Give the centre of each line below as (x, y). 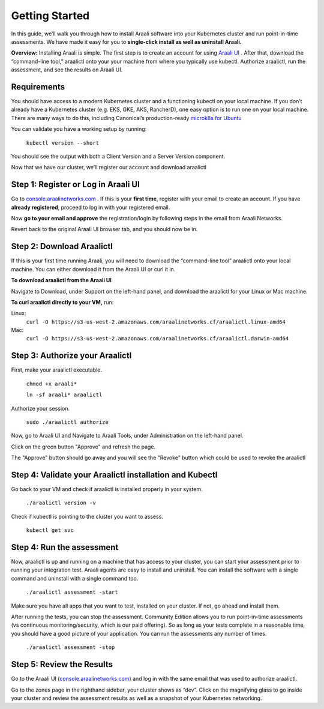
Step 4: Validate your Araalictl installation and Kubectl (114, 475)
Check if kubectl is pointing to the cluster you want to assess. (87, 516)
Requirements (38, 87)
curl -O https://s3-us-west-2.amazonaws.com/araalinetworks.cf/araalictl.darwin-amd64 (157, 339)
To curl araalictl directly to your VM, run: (62, 302)
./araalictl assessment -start (72, 592)
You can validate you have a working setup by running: (79, 129)
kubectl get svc (50, 530)
